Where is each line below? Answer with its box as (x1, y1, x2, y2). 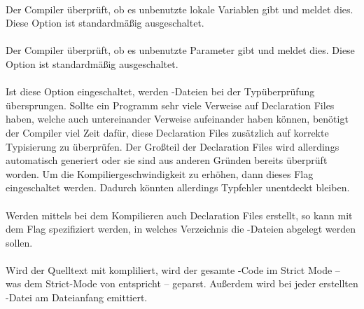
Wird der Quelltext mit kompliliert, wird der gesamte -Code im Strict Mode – (6, 262, 340, 277)
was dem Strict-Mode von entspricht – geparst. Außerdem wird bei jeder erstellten (6, 276, 358, 291)
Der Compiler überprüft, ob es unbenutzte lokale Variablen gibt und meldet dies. (6, 1, 353, 16)
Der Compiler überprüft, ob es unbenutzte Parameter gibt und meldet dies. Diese (6, 43, 355, 57)
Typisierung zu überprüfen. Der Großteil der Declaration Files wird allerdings (6, 139, 339, 153)
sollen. (6, 235, 33, 249)
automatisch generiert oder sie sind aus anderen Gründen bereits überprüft (6, 153, 328, 167)
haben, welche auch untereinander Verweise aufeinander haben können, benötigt (6, 111, 349, 126)
